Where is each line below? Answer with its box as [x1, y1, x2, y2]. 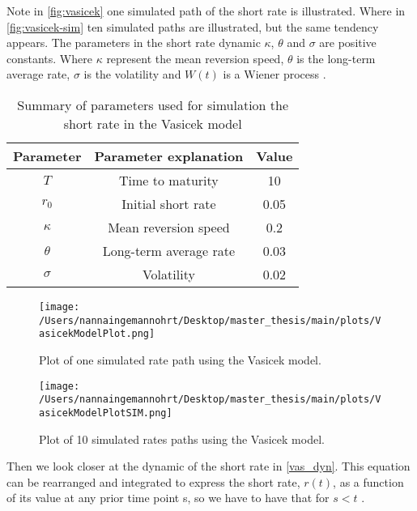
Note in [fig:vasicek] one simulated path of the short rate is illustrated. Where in [6, 2, 406, 19]
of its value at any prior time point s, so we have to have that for [6, 489, 330, 506]
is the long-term [296, 49, 376, 66]
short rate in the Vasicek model [63, 113, 242, 133]
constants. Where [6, 49, 92, 66]
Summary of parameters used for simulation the [17, 95, 289, 114]
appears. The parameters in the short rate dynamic [6, 34, 261, 51]
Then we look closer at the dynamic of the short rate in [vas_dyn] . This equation [6, 458, 411, 475]
